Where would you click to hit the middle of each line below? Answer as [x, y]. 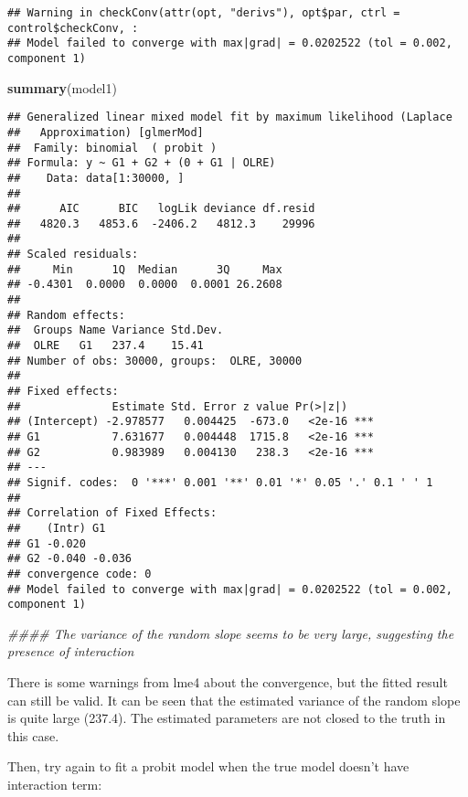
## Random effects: [66, 315]
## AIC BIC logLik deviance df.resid [161, 209]
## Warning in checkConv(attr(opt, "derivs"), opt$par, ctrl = [204, 13]
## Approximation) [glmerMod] [106, 132]
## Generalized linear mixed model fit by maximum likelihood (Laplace [230, 117]
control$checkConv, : [73, 28]
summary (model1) [62, 87]
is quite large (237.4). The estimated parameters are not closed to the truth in [227, 718]
